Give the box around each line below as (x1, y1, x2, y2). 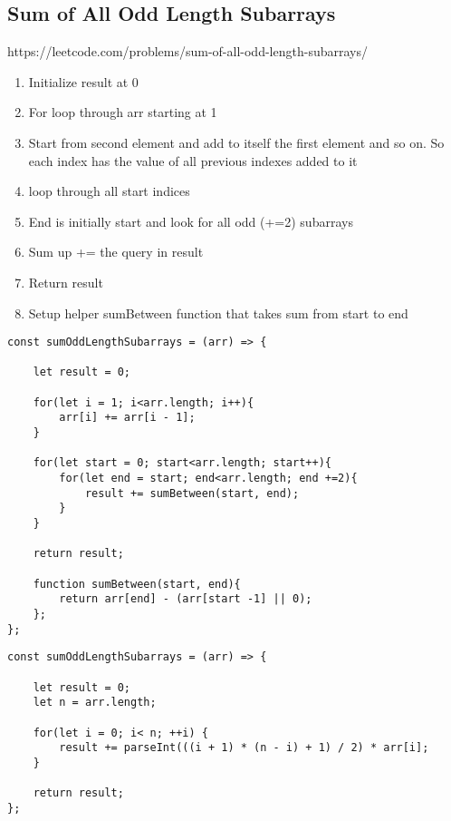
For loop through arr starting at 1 (28, 103, 217, 122)
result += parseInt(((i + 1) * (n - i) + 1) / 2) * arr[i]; (59, 741, 429, 755)
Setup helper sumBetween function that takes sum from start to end (28, 303, 408, 322)
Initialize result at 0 (28, 72, 139, 91)
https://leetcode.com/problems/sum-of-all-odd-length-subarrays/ (7, 42, 368, 61)
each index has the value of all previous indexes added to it (28, 151, 358, 170)
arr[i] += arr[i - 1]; (59, 411, 196, 425)
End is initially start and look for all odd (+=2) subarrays (28, 211, 353, 230)
